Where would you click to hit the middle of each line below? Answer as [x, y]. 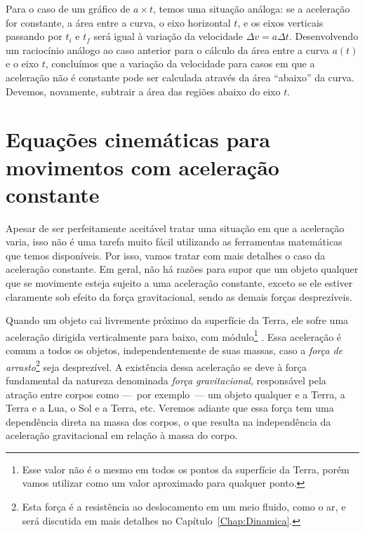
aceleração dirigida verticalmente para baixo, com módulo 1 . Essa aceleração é [174, 335]
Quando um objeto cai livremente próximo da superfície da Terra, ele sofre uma [177, 320]
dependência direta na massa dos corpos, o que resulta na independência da [168, 421]
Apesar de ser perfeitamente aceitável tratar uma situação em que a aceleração [175, 228]
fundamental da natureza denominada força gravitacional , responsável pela [166, 380]
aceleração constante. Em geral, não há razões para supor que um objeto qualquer [182, 269]
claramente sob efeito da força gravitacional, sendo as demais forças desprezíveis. [179, 296]
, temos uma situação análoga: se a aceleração [251, 8]
